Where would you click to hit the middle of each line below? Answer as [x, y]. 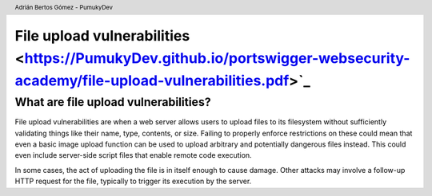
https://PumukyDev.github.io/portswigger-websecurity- [217, 58]
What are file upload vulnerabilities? [113, 102]
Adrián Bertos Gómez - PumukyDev [64, 7]
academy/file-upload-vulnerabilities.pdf [152, 80]
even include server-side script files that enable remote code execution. [133, 155]
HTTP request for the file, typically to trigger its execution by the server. [133, 181]
